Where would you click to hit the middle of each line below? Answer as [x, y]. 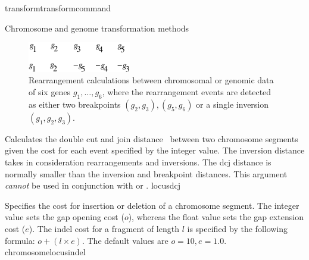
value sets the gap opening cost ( [65, 217]
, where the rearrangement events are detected [187, 91]
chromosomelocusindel [45, 252]
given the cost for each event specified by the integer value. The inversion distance [155, 150]
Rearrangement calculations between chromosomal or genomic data [151, 80]
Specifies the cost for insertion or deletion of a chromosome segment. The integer [152, 205]
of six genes [50, 91]
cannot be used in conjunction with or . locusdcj [93, 185]
